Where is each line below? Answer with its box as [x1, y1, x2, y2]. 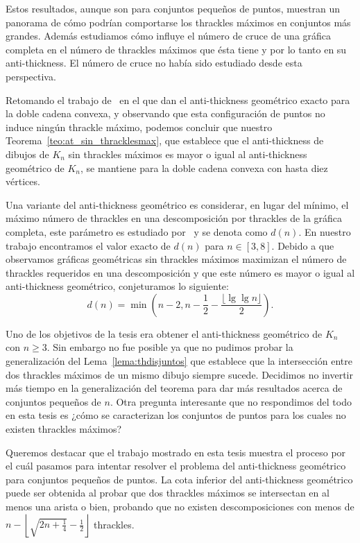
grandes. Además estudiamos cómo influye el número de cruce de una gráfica [6, 28, 332, 43]
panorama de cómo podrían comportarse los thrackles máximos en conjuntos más [6, 15, 351, 29]
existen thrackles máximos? [6, 422, 122, 436]
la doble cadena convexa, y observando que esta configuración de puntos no [6, 106, 325, 121]
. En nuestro [298, 224, 351, 239]
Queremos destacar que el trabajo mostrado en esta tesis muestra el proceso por [6, 445, 346, 459]
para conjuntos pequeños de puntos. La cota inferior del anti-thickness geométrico [6, 472, 353, 486]
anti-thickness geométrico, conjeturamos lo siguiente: [6, 279, 229, 293]
